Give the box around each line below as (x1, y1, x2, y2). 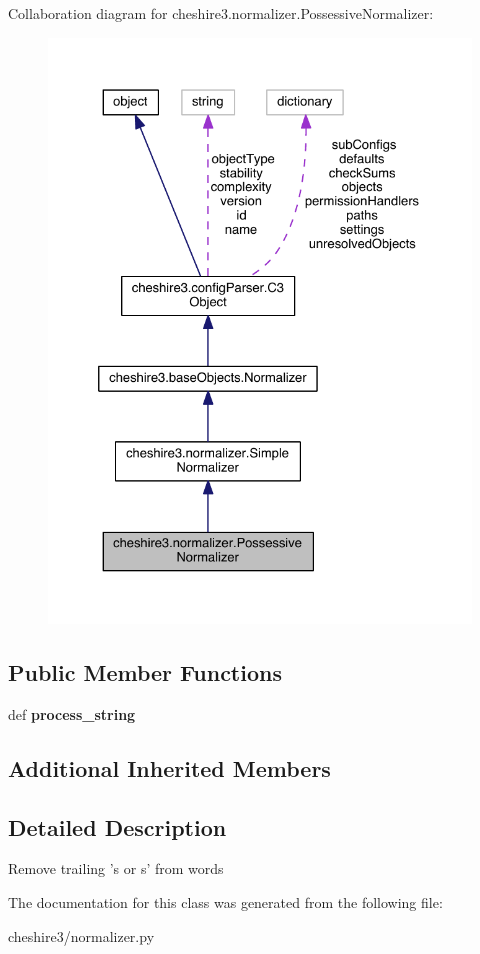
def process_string (8, 703, 136, 724)
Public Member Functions (8, 656, 282, 687)
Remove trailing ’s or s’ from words (8, 858, 224, 879)
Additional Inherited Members (8, 752, 331, 783)
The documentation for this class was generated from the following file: (8, 891, 443, 912)
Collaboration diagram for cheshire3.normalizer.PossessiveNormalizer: (8, 3, 434, 23)
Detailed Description (8, 811, 227, 842)
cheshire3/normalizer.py (8, 925, 155, 946)
